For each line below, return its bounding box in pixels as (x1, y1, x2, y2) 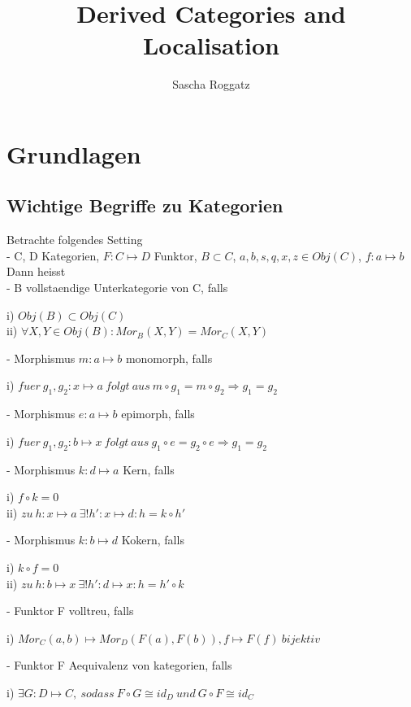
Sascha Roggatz (172, 76, 250, 93)
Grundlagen (6, 137, 141, 170)
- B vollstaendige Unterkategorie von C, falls (6, 279, 228, 296)
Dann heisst (6, 263, 66, 280)
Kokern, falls (121, 531, 184, 548)
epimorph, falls (121, 405, 195, 422)
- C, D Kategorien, (6, 247, 100, 264)
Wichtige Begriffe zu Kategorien (6, 193, 283, 218)
